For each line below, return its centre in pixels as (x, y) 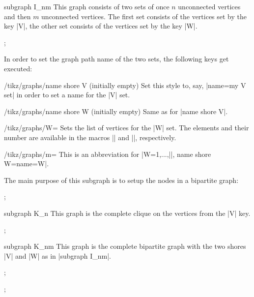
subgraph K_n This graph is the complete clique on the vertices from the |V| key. (127, 213)
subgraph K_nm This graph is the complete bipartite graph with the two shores (125, 246)
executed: (18, 68)
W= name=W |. (27, 163)
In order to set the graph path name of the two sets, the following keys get (116, 59)
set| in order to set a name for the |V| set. (67, 95)
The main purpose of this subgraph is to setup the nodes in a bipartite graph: (121, 180)
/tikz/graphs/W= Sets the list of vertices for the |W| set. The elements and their (127, 128)
